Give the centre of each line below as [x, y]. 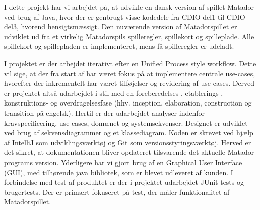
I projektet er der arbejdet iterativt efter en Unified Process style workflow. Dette [130, 63]
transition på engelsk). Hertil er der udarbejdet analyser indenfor [105, 112]
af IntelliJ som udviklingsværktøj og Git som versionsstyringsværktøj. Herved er [128, 142]
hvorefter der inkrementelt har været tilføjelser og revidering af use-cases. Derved [129, 83]
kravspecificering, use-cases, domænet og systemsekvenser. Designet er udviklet [126, 122]
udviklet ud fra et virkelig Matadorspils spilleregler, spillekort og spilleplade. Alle [129, 36]
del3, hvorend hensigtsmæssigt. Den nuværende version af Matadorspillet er [121, 27]
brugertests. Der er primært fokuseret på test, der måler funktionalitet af [117, 192]
